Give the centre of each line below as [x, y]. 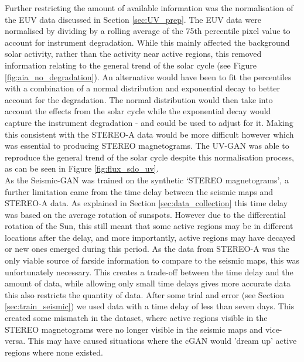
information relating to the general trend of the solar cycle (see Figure [131, 65]
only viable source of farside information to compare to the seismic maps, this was [152, 260]
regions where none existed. [54, 352]
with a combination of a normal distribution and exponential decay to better [143, 88]
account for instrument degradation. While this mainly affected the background [147, 42]
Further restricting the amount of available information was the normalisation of [149, 8]
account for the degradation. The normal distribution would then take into [139, 99]
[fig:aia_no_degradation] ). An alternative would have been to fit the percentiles [148, 76]
